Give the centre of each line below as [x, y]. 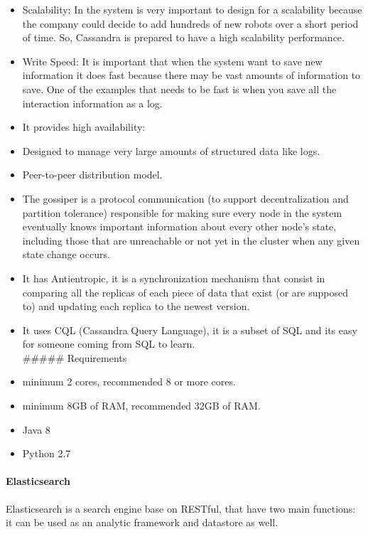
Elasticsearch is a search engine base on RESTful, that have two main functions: [181, 508]
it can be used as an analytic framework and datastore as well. [142, 522]
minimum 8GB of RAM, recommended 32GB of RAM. [141, 406]
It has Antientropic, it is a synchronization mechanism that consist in [174, 278]
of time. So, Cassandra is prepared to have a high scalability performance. [183, 37]
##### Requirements [75, 357]
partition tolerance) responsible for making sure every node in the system [182, 212]
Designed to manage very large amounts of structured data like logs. [171, 150]
